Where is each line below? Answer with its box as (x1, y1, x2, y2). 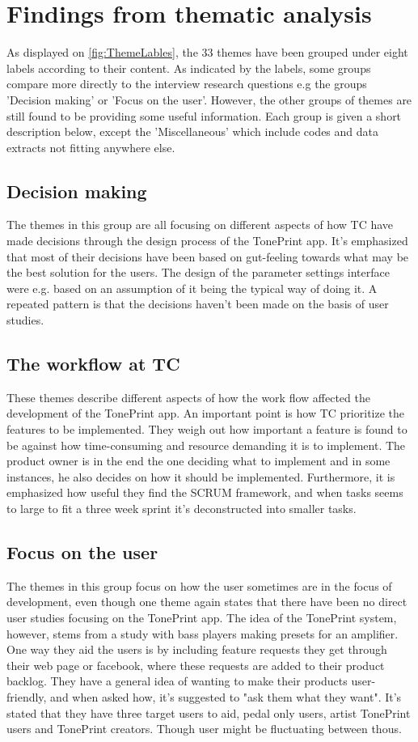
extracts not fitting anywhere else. (6, 138, 175, 155)
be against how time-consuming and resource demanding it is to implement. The (6, 436, 406, 453)
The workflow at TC (6, 351, 180, 376)
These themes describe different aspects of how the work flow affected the (6, 388, 370, 405)
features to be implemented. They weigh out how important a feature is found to (6, 421, 407, 438)
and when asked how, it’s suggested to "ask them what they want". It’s (50, 688, 402, 705)
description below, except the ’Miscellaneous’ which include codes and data (6, 123, 379, 140)
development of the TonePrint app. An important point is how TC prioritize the (6, 405, 405, 422)
